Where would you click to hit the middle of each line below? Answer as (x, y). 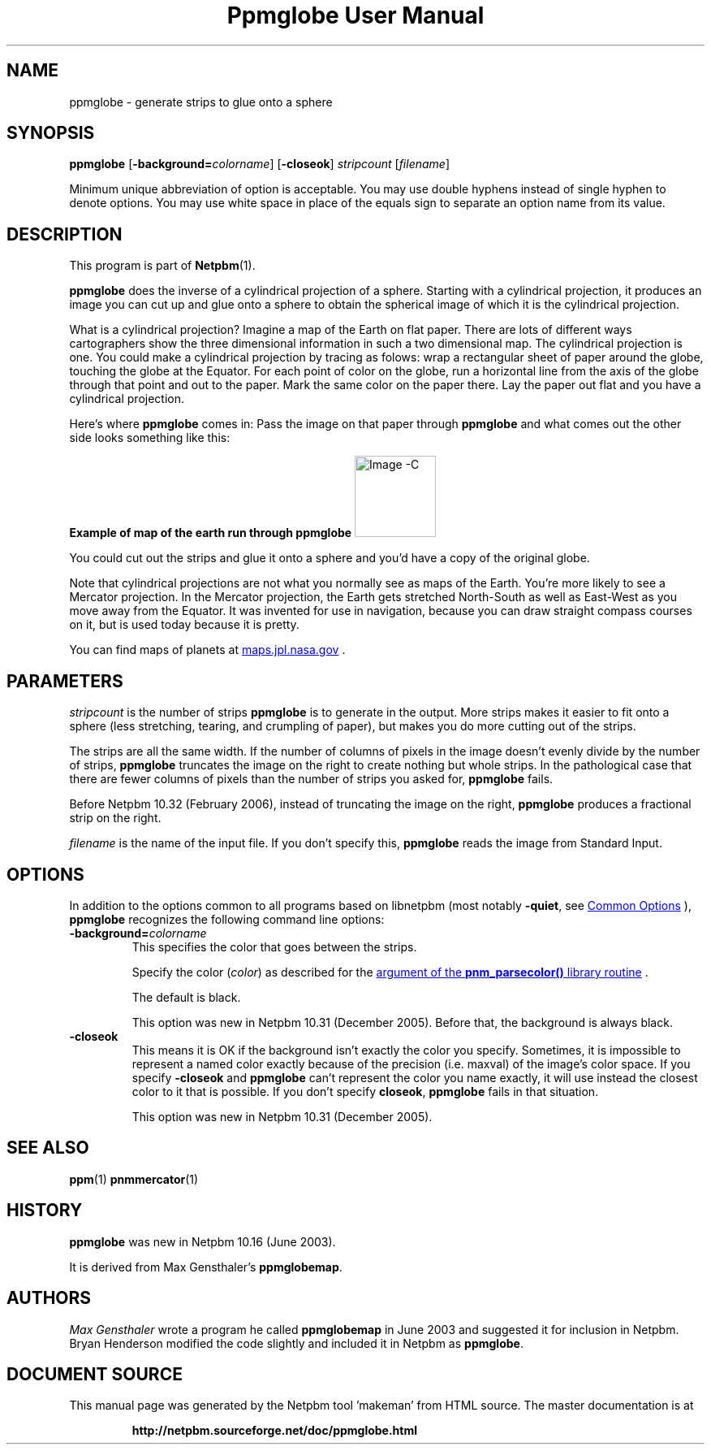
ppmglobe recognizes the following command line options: (227, 919)
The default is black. (186, 997)
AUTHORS (49, 1298)
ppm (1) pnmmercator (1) (134, 1179)
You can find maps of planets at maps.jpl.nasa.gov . (207, 650)
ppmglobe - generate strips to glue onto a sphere (201, 102)
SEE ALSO (48, 1148)
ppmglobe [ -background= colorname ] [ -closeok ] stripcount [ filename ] (260, 164)
